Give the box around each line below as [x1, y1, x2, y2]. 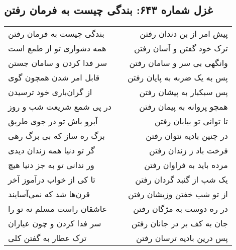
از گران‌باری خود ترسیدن [8, 86, 92, 98]
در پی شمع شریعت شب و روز [8, 101, 111, 113]
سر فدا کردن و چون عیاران [8, 217, 101, 229]
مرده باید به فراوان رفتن [144, 159, 228, 171]
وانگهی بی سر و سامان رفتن [129, 57, 228, 69]
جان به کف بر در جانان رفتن [131, 217, 228, 229]
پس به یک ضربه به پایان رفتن [127, 71, 228, 84]
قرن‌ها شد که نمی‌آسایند [8, 188, 90, 200]
